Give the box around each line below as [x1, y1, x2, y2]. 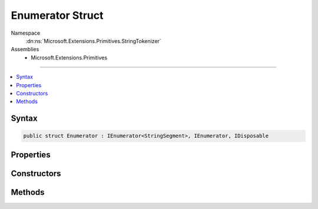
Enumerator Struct [11, 9, 104, 22]
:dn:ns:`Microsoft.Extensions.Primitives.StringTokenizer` [25, 37, 161, 44]
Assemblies [11, 46, 39, 53]
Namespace [11, 29, 41, 37]
